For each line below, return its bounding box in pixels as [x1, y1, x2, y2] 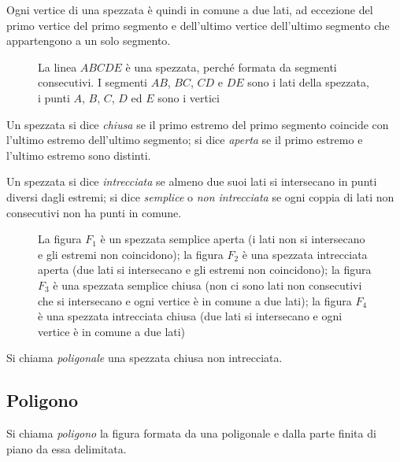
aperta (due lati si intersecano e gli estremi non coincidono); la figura [38, 261, 372, 278]
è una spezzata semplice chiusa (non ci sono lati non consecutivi [53, 276, 362, 293]
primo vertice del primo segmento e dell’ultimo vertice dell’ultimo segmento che [6, 17, 390, 33]
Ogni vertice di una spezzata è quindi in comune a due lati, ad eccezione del [6, 2, 373, 17]
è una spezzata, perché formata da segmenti [125, 58, 337, 75]
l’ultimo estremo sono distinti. [6, 146, 151, 163]
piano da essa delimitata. [6, 440, 127, 456]
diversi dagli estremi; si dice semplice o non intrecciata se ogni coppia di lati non [6, 188, 394, 205]
